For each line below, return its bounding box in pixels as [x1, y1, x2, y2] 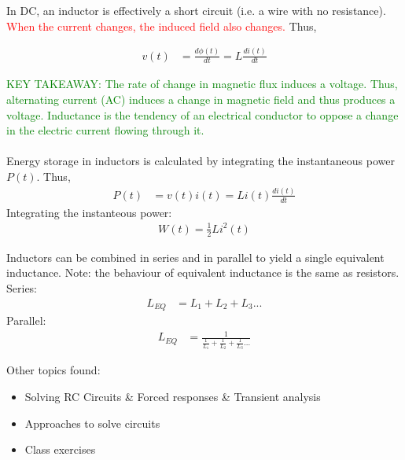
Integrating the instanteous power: [6, 204, 172, 220]
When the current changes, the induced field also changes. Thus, [6, 17, 317, 34]
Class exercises [24, 441, 96, 458]
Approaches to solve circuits [24, 414, 160, 431]
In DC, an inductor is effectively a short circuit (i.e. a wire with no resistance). [6, 2, 386, 18]
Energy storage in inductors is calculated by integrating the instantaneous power [6, 153, 395, 169]
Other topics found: [6, 362, 101, 378]
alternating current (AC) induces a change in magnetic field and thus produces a [6, 91, 396, 108]
